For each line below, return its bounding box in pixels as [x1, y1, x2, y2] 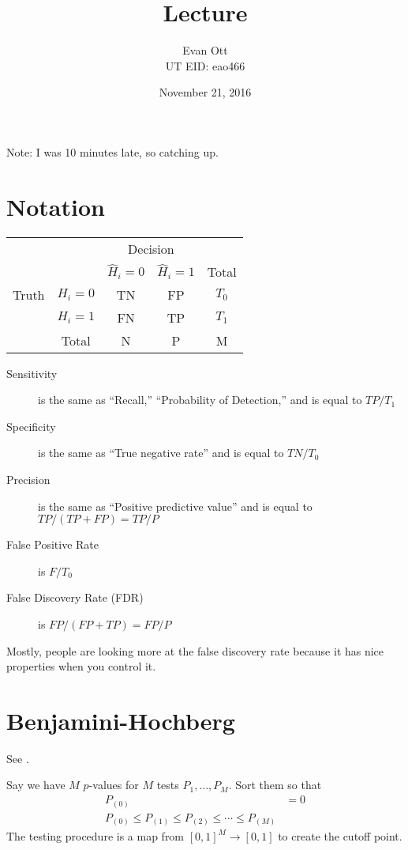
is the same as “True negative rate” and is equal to [38, 444, 284, 461]
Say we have [6, 776, 66, 793]
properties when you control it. [6, 658, 156, 674]
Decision [128, 239, 174, 258]
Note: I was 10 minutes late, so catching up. [6, 143, 219, 160]
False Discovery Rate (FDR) [6, 589, 144, 606]
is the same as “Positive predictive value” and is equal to [38, 497, 313, 514]
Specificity [6, 417, 56, 434]
